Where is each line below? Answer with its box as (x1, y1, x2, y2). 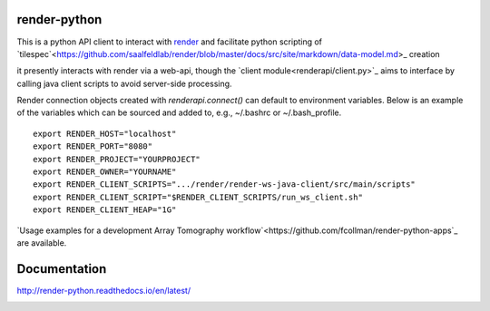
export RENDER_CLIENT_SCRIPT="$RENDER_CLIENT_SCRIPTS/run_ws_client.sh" (33, 191, 363, 202)
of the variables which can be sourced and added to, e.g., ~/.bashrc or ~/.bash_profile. (16, 107, 342, 118)
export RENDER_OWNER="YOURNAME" (33, 167, 177, 177)
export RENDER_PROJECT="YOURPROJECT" (33, 154, 201, 164)
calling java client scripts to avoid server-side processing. (16, 78, 232, 89)
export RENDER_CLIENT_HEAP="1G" (33, 205, 177, 215)
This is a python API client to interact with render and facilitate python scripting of (16, 36, 322, 47)
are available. (16, 237, 67, 248)
